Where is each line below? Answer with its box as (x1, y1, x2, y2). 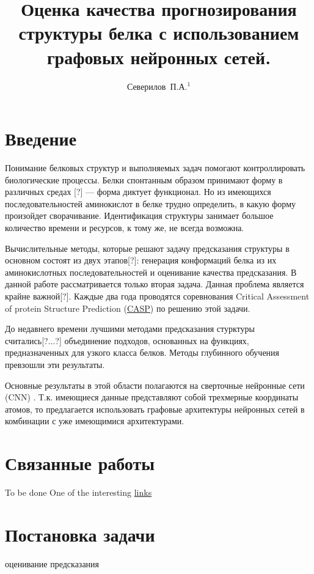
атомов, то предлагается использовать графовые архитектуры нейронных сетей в (5, 402, 305, 415)
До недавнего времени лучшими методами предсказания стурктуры (5, 322, 255, 335)
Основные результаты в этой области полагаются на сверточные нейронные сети (5, 378, 305, 391)
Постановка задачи (5, 521, 155, 546)
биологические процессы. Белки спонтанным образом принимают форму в (5, 173, 283, 186)
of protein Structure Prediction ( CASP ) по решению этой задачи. (5, 301, 250, 314)
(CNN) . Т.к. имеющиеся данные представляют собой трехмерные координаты (5, 391, 299, 403)
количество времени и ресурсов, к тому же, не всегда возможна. (5, 221, 244, 234)
